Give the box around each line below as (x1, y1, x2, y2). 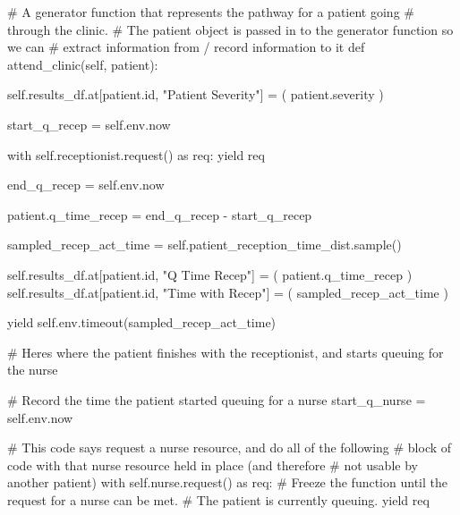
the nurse (7, 360, 58, 379)
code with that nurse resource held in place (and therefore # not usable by (7, 455, 418, 474)
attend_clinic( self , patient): (7, 55, 158, 73)
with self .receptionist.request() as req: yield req (7, 145, 265, 164)
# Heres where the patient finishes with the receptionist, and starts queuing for (7, 342, 444, 361)
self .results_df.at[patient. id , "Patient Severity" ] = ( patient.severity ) (7, 85, 384, 104)
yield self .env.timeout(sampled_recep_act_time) (7, 313, 277, 332)
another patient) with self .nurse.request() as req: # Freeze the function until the (7, 473, 447, 492)
